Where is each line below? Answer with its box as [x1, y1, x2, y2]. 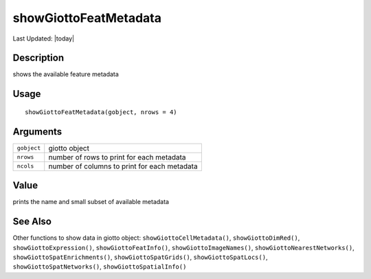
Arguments [12, 126, 63, 137]
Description [12, 52, 65, 64]
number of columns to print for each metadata [48, 161, 199, 171]
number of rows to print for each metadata [48, 152, 186, 161]
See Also [12, 216, 52, 227]
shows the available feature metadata [12, 70, 120, 78]
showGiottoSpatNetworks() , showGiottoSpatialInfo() [12, 263, 187, 271]
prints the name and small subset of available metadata [12, 198, 170, 206]
